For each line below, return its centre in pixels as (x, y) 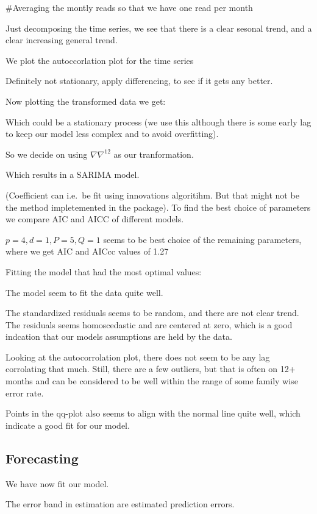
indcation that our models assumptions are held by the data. (119, 336)
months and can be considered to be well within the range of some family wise (152, 381)
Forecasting (42, 458)
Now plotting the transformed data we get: (86, 101)
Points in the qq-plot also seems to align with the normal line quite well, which (153, 413)
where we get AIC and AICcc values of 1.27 (87, 251)
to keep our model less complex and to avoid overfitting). (112, 134)
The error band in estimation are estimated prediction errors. (120, 504)
